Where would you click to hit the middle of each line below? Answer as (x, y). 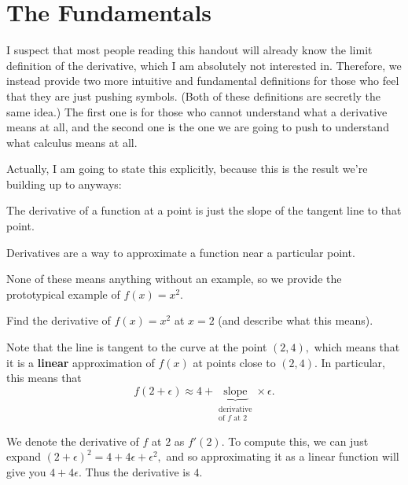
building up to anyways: (64, 184)
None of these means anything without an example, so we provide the (174, 279)
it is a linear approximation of (81, 362)
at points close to (234, 362)
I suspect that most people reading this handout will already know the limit (189, 50)
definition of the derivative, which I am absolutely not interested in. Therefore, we (204, 65)
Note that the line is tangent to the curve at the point (137, 347)
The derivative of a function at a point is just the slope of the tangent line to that (204, 210)
